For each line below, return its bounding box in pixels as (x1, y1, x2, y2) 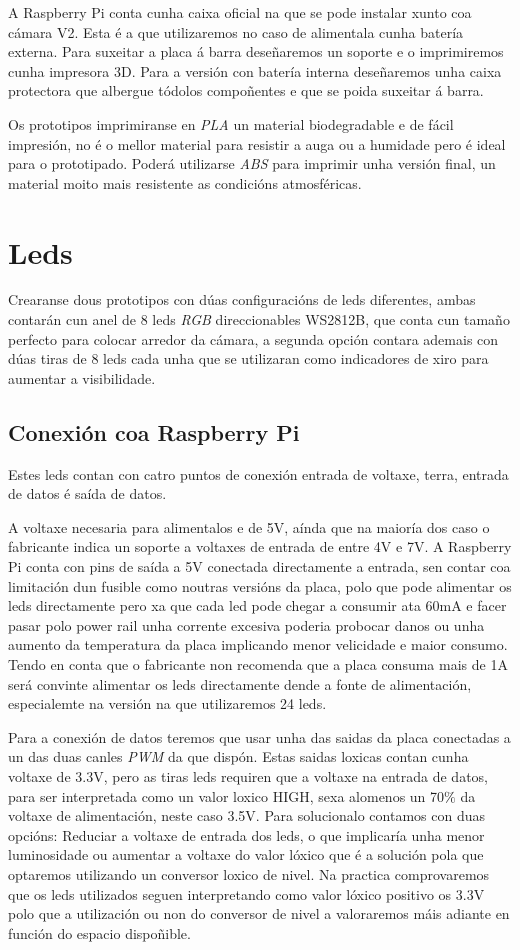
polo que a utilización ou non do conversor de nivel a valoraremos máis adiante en (8, 903, 510, 924)
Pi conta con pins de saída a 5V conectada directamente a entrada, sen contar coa (8, 556, 511, 577)
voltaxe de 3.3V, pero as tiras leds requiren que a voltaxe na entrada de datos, (8, 765, 488, 786)
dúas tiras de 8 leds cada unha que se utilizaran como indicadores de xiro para (8, 348, 489, 369)
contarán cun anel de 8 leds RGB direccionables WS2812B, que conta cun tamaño (8, 309, 510, 330)
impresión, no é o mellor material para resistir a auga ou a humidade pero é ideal (8, 133, 506, 154)
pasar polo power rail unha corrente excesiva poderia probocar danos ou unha (8, 614, 485, 635)
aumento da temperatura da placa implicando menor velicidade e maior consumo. (8, 634, 508, 655)
